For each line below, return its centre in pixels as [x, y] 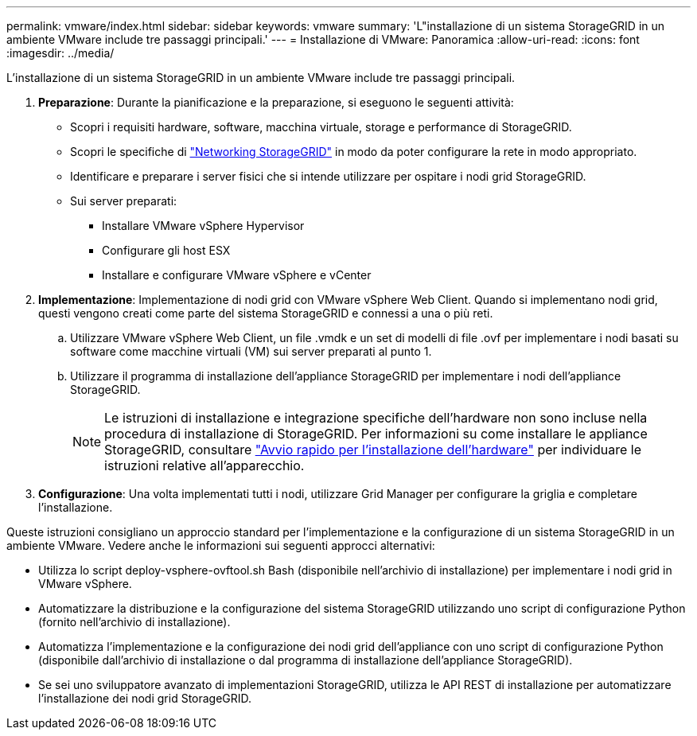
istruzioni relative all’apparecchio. [204, 465]
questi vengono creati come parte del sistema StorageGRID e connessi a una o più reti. [266, 313]
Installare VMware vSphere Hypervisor [203, 226]
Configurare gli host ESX [166, 250]
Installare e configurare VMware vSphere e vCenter [237, 275]
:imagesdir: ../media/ [60, 53]
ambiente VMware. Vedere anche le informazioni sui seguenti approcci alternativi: [221, 545]
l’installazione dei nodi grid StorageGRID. [145, 698]
